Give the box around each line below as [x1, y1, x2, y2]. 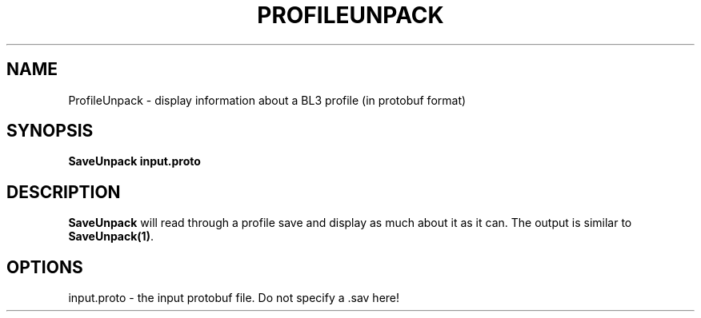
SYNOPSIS [6, 121, 94, 141]
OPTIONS [6, 256, 83, 277]
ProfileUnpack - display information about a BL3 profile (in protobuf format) [68, 93, 467, 107]
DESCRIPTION [6, 181, 121, 202]
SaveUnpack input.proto [68, 154, 201, 169]
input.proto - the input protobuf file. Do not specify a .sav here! [68, 291, 400, 305]
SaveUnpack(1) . [68, 229, 154, 244]
